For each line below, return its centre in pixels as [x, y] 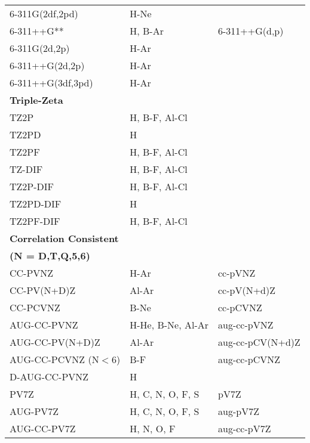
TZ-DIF [26, 169]
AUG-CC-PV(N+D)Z [55, 342]
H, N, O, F [153, 428]
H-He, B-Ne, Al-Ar [169, 325]
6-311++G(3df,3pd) [51, 83]
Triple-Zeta [36, 100]
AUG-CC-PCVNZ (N [54, 359]
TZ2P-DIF [32, 186]
